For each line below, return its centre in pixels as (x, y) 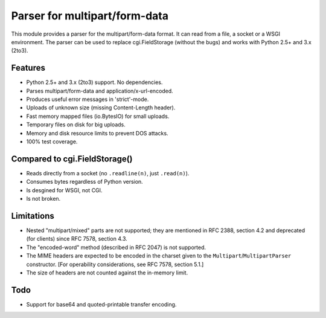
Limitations (33, 216)
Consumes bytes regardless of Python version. (85, 182)
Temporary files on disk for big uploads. (76, 125)
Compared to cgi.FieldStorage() (72, 159)
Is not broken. (43, 199)
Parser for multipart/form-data (90, 16)
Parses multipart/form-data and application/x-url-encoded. (100, 91)
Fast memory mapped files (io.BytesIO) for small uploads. (98, 116)
